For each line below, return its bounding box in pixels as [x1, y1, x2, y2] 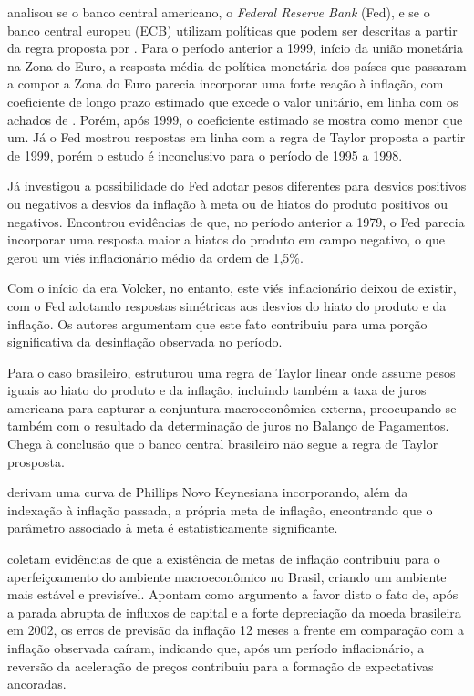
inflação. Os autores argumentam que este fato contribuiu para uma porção [7, 314, 428, 333]
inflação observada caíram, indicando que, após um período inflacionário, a [7, 639, 425, 657]
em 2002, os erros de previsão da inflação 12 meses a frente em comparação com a [7, 620, 464, 639]
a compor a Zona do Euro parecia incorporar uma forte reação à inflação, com [7, 74, 444, 93]
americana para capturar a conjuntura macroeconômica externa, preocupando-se [7, 398, 457, 417]
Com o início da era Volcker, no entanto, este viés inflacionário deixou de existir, [7, 278, 457, 297]
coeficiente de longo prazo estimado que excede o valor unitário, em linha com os [7, 91, 459, 110]
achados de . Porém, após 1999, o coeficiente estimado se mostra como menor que [7, 109, 463, 129]
